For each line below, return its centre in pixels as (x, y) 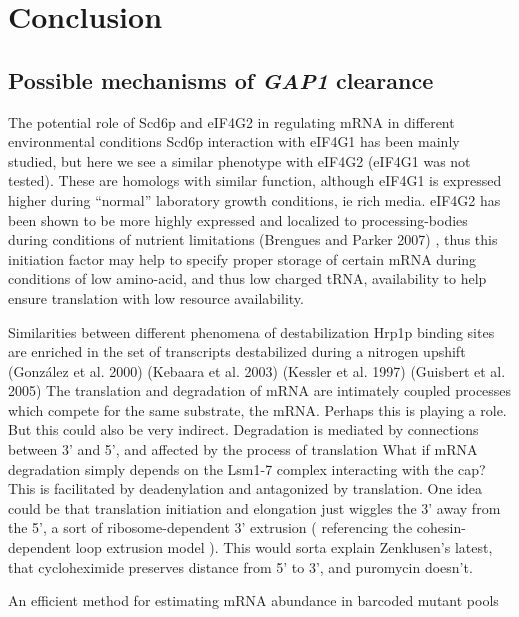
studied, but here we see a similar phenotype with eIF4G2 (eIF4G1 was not (239, 160)
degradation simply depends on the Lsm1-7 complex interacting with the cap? (247, 468)
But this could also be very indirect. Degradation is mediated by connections (243, 429)
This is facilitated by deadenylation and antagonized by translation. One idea (245, 488)
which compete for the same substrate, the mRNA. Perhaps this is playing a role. (257, 409)
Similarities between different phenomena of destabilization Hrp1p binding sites (251, 331)
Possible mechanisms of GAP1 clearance (221, 79)
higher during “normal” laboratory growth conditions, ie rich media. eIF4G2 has (254, 199)
